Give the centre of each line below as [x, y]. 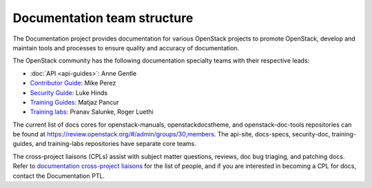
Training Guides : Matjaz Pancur [75, 102]
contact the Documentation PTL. [59, 176]
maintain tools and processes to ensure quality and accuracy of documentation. [126, 48]
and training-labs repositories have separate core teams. [116, 144]
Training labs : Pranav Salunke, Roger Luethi [92, 112]
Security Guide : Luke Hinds [69, 92]
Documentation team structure [103, 18]
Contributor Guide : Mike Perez [73, 83]
